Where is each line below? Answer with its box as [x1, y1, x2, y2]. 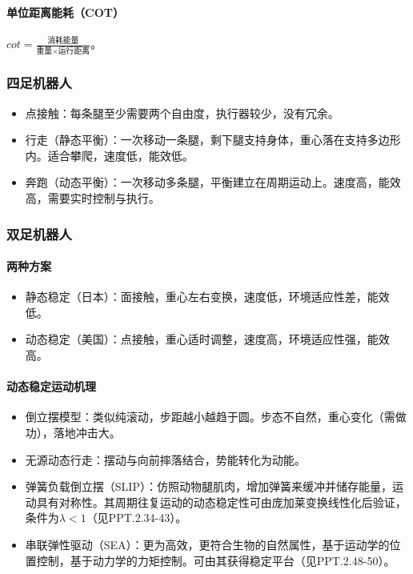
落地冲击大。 [53, 424, 121, 441]
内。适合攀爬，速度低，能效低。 [25, 147, 194, 163]
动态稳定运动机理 [6, 378, 96, 395]
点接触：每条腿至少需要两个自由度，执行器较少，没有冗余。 [25, 104, 339, 121]
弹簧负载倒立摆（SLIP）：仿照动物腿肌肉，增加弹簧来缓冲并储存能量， [25, 478, 392, 495]
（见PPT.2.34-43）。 [86, 509, 187, 526]
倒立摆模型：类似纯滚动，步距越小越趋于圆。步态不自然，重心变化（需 [25, 408, 395, 425]
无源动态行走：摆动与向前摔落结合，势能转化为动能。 [25, 451, 306, 468]
